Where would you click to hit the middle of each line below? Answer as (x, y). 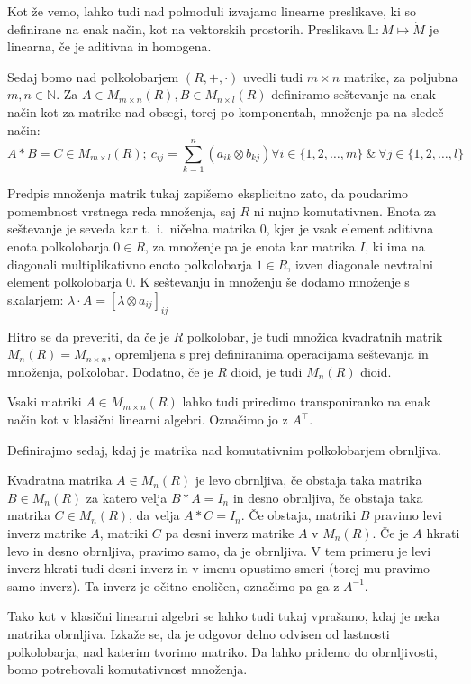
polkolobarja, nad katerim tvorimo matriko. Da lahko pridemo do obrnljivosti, (222, 651)
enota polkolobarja (59, 246)
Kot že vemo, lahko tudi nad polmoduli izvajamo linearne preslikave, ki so (212, 11)
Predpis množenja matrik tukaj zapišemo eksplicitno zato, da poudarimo (208, 193)
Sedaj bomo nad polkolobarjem (93, 76)
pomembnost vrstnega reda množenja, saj (122, 210)
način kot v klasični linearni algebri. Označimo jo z (148, 420)
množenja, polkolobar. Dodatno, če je (110, 371)
